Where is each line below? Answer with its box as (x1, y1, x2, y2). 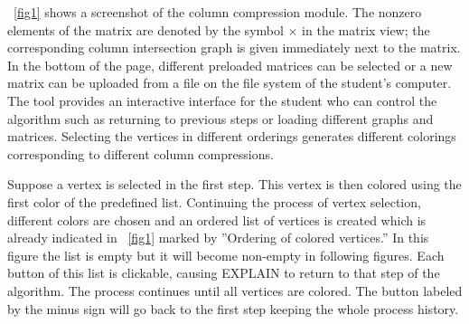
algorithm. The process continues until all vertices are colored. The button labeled (7, 281, 463, 300)
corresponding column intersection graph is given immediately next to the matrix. (7, 38, 461, 57)
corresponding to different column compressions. (7, 144, 274, 163)
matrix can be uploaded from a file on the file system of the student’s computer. (7, 73, 452, 92)
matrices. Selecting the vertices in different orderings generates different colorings (7, 127, 456, 146)
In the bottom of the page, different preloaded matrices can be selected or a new (7, 55, 453, 74)
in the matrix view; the (302, 20, 430, 39)
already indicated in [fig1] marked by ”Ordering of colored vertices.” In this (7, 228, 429, 247)
